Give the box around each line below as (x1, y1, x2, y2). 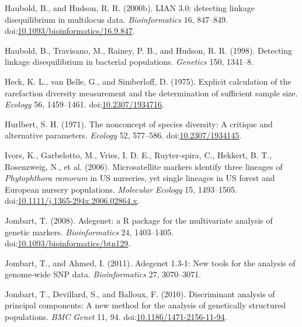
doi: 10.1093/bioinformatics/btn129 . (5, 237, 131, 249)
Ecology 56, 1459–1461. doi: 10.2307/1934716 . (5, 98, 164, 110)
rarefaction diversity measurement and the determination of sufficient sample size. (5, 86, 298, 99)
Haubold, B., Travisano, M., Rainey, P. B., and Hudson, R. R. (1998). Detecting (5, 44, 292, 56)
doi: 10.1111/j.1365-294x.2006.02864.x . (5, 194, 140, 207)
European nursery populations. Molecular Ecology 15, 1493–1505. (5, 183, 237, 195)
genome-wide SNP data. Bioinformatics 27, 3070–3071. (5, 268, 202, 280)
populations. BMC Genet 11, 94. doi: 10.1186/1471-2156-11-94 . (5, 311, 227, 323)
